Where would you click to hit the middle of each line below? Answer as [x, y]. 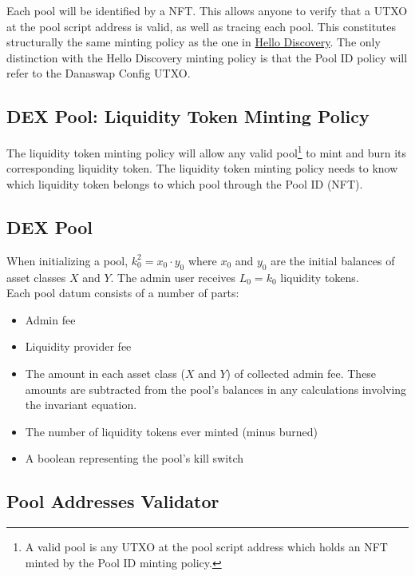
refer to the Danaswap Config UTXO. [99, 73]
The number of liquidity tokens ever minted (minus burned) [172, 431]
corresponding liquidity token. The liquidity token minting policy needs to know [202, 168]
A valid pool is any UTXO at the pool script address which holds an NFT [206, 547]
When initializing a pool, [67, 260]
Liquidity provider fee [78, 346]
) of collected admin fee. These [301, 373]
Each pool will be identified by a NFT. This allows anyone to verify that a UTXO [207, 10]
